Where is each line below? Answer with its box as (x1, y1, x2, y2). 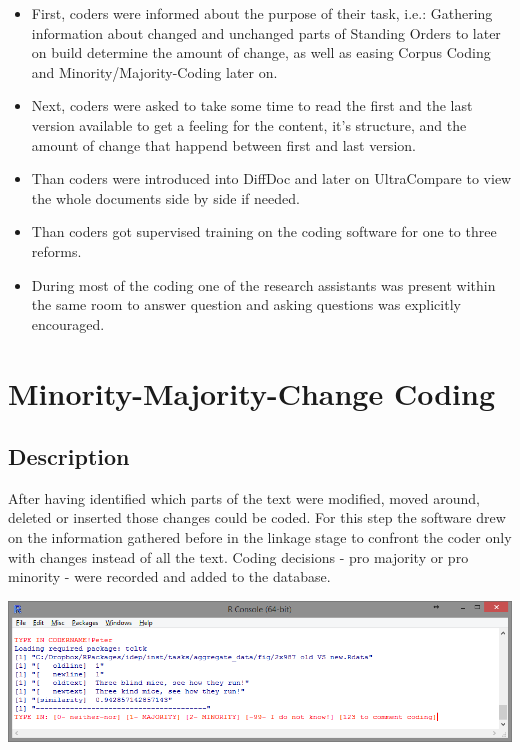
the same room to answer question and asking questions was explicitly (31, 294, 461, 315)
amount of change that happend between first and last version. (31, 134, 416, 155)
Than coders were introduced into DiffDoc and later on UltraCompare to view (31, 168, 512, 189)
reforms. (31, 240, 82, 261)
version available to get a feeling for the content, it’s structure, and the (31, 114, 467, 135)
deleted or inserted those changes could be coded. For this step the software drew (8, 507, 506, 528)
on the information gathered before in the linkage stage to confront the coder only (8, 527, 512, 548)
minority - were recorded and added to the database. (8, 566, 331, 587)
